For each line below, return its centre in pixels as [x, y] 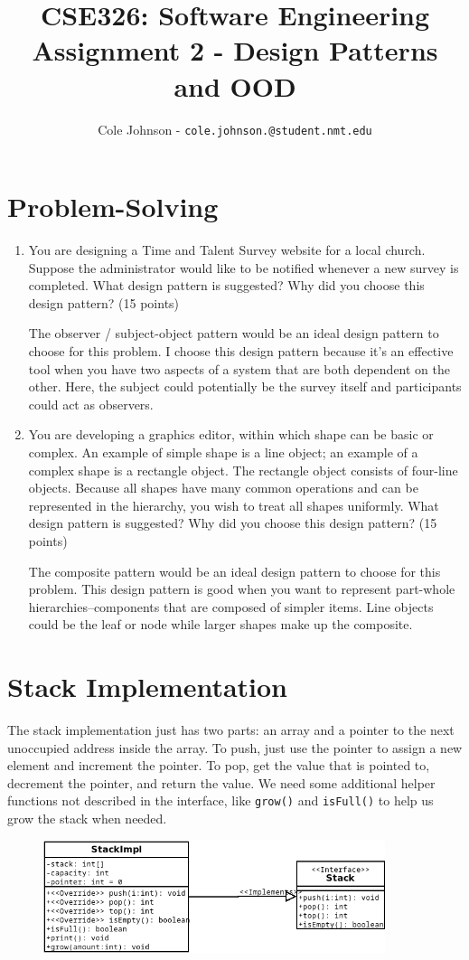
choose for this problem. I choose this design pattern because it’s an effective [241, 351]
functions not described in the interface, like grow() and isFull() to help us [220, 800]
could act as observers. [91, 404]
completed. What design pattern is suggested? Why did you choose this [226, 285]
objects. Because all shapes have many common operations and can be [223, 488]
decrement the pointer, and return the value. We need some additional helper [221, 782]
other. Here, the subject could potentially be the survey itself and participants [245, 386]
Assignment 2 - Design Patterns [235, 50]
